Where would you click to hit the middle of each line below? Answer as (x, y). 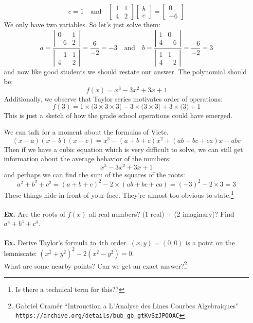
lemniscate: (20, 253)
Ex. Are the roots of (35, 213)
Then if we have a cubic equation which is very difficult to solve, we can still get (124, 149)
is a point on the (210, 242)
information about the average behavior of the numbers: (88, 159)
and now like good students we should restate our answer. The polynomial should (126, 72)
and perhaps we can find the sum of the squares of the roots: (95, 174)
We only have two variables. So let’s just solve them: (82, 24)
